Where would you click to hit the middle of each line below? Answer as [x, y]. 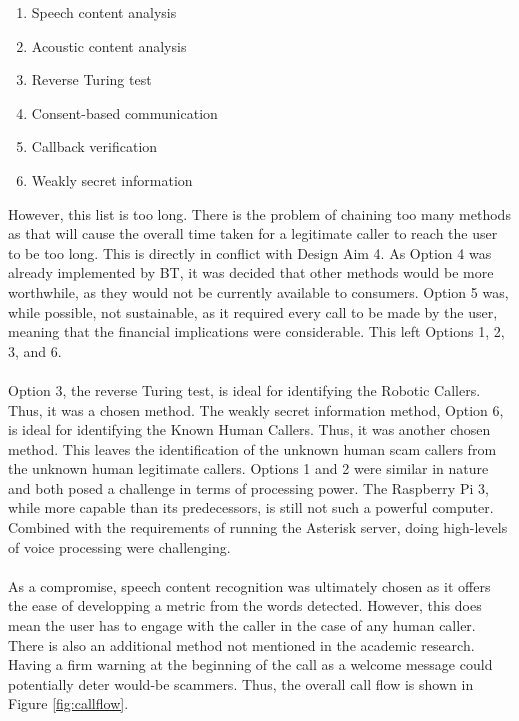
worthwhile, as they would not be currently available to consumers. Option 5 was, [258, 291]
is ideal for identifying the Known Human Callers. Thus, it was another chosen [249, 429]
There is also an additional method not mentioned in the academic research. [241, 644]
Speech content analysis [104, 12]
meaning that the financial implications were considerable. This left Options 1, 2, [256, 331]
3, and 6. [35, 350]
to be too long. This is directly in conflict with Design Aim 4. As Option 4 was [250, 252]
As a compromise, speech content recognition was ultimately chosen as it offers [249, 585]
